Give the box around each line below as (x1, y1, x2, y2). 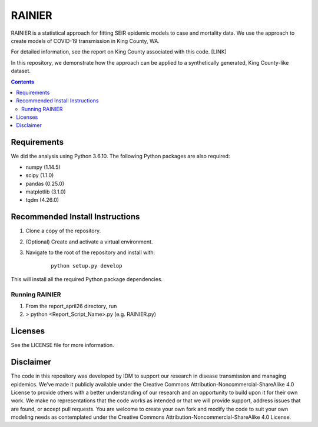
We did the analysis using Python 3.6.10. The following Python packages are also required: (11, 153, 230, 160)
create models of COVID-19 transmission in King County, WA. (11, 37, 160, 44)
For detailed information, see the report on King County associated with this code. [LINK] (11, 48, 227, 55)
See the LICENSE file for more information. (11, 342, 114, 349)
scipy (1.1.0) (25, 172, 54, 179)
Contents (11, 78, 35, 85)
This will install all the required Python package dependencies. (11, 275, 163, 282)
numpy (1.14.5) (25, 164, 61, 171)
